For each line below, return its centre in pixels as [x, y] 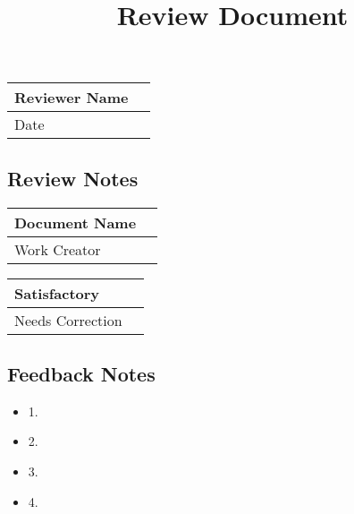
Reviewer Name [72, 98]
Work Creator [58, 249]
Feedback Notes [81, 373]
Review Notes [73, 178]
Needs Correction [68, 320]
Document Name [76, 222]
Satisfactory [57, 293]
